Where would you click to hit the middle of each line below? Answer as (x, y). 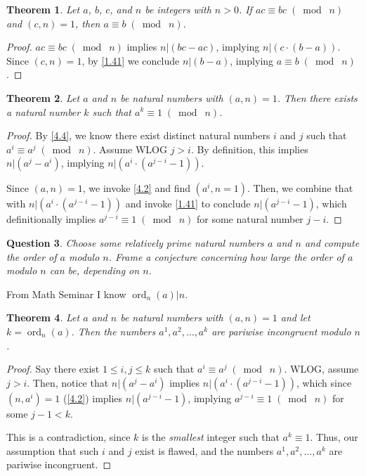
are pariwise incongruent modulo (281, 331)
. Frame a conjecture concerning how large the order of (226, 256)
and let (295, 317)
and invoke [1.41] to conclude (188, 204)
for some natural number (250, 219)
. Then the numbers (113, 331)
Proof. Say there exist (53, 369)
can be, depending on (94, 270)
